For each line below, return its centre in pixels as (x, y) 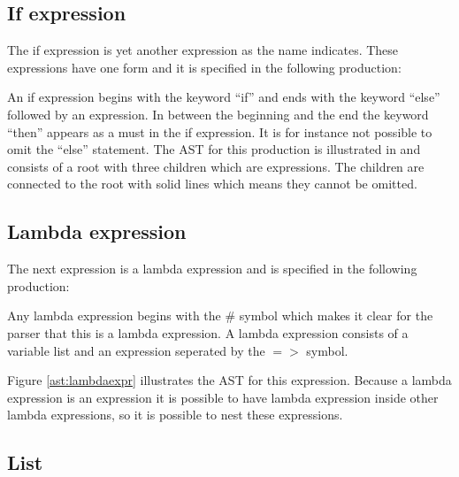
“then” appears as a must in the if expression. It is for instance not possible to (220, 131)
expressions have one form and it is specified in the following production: (204, 67)
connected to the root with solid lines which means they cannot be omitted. (212, 184)
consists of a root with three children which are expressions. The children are (216, 166)
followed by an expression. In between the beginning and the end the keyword (218, 114)
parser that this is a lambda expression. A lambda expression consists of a (208, 332)
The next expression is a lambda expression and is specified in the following (212, 269)
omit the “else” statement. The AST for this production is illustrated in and (214, 149)
